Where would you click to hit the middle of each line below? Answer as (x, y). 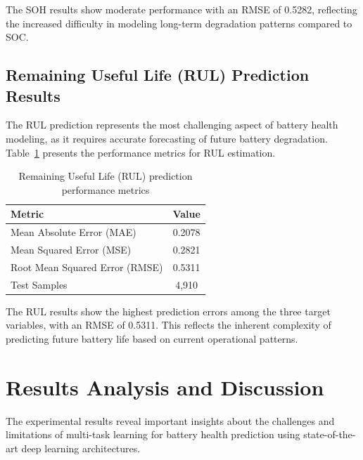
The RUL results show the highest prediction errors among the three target (168, 311)
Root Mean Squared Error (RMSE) (87, 267)
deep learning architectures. (81, 448)
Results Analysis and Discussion (165, 387)
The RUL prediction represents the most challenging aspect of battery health (172, 125)
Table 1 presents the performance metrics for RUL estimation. (141, 152)
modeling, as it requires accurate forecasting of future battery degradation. (167, 138)
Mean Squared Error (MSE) (71, 250)
